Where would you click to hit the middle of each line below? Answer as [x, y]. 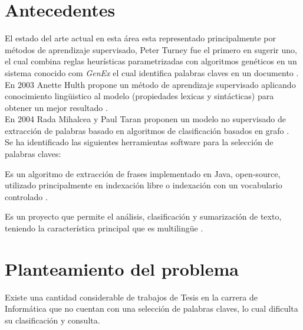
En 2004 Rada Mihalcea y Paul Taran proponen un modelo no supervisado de [145, 119]
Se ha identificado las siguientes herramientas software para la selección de [139, 142]
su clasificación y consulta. [52, 320]
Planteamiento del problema [122, 268]
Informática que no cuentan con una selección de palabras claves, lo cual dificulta [151, 308]
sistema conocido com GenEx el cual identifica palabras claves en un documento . [152, 72]
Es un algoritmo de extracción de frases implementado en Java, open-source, [143, 173]
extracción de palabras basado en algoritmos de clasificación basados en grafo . [147, 130]
